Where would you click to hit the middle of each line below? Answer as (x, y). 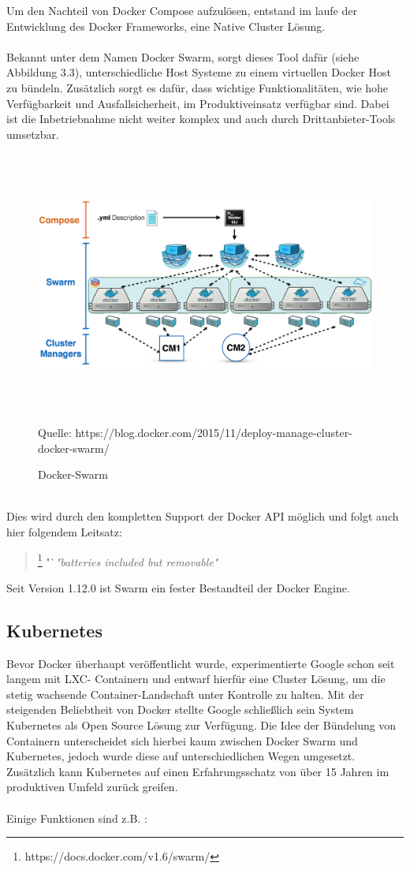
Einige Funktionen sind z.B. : (77, 818)
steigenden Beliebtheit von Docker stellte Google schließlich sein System (180, 709)
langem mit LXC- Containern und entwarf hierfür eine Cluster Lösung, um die (196, 679)
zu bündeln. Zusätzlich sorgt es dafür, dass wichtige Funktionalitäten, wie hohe (198, 87)
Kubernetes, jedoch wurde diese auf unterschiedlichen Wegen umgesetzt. (181, 756)
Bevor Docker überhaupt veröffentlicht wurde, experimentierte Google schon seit (201, 663)
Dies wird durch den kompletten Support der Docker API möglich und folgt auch (203, 516)
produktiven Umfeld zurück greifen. (92, 787)
